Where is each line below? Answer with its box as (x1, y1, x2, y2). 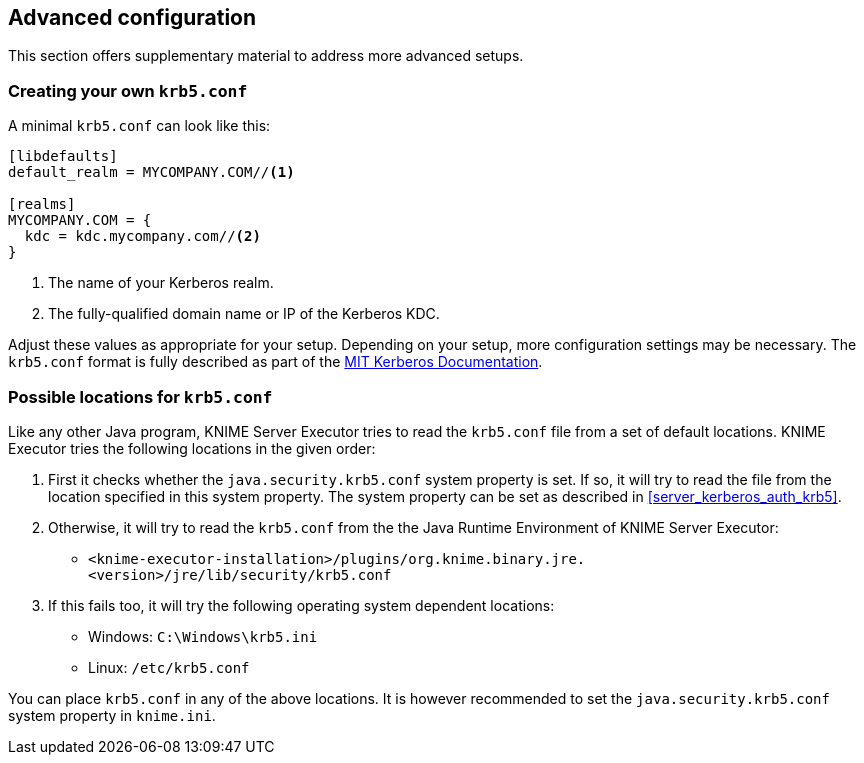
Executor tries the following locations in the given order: (8, 439, 376, 457)
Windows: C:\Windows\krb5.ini (88, 627, 318, 645)
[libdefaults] (8, 148, 118, 165)
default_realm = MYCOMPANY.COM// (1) (8, 164, 295, 181)
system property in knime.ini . (8, 706, 216, 724)
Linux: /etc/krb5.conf (88, 658, 250, 676)
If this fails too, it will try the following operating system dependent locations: (48, 596, 555, 614)
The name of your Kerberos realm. (48, 274, 274, 292)
